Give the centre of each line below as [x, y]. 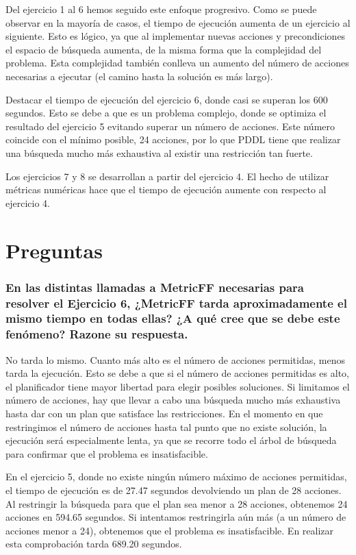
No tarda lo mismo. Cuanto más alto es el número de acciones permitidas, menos [175, 359]
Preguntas [54, 250]
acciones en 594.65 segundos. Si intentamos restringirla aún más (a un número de [176, 517]
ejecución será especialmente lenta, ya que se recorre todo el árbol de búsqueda [171, 440]
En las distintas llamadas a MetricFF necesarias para [155, 287]
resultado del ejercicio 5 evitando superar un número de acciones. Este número [170, 126]
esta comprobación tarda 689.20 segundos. [94, 544]
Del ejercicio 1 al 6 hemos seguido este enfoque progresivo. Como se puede [161, 9]
